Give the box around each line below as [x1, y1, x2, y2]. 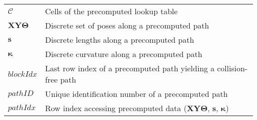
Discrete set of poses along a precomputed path [45, 20, 209, 31]
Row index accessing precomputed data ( [45, 102, 187, 114]
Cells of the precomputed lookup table [45, 5, 178, 17]
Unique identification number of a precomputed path [45, 88, 228, 99]
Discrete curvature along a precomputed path [45, 48, 203, 60]
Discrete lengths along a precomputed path [45, 34, 194, 45]
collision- [217, 62, 248, 74]
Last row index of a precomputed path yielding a [45, 62, 214, 74]
